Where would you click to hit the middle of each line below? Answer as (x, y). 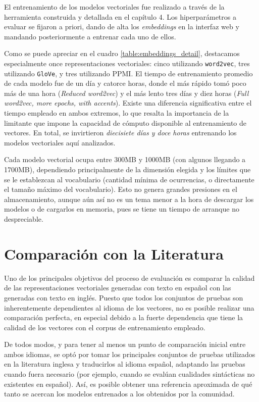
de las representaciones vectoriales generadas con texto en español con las (118, 288)
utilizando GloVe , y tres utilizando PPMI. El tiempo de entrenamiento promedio (128, 73)
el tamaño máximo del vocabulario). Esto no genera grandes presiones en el (121, 189)
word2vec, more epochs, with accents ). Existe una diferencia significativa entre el (128, 103)
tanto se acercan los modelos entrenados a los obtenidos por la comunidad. (119, 394)
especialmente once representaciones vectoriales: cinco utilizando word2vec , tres (127, 63)
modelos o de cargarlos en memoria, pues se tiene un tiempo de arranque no (122, 209)
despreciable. (24, 219)
